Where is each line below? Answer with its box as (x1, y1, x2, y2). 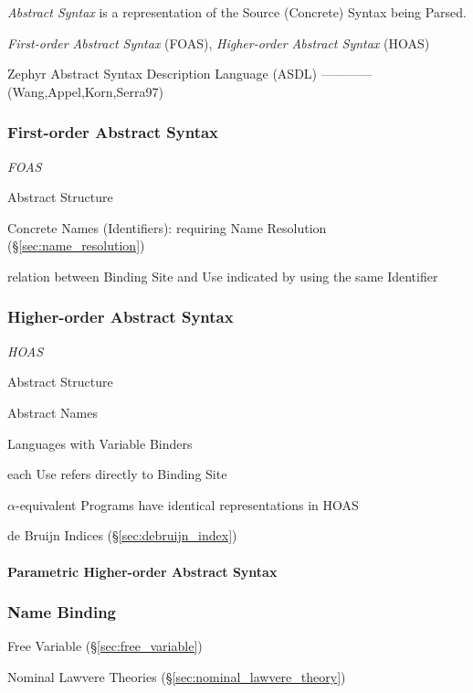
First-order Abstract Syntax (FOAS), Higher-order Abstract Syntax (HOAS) (7, 33, 430, 52)
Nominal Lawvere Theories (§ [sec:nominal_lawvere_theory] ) (7, 666, 346, 686)
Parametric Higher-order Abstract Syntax (7, 561, 278, 581)
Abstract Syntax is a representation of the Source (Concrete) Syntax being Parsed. (7, 3, 467, 21)
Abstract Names (7, 402, 98, 421)
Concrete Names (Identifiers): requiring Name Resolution (7, 218, 327, 237)
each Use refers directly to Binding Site (7, 464, 227, 484)
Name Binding (7, 601, 117, 624)
